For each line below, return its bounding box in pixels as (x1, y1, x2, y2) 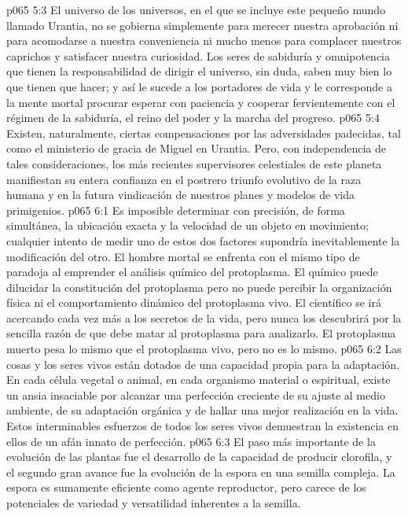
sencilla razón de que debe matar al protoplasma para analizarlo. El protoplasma (6, 325, 396, 341)
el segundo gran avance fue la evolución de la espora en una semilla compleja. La (6, 463, 395, 480)
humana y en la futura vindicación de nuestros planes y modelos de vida (6, 186, 355, 203)
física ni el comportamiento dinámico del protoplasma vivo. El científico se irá (6, 294, 381, 311)
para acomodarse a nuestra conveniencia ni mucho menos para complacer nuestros (6, 32, 402, 49)
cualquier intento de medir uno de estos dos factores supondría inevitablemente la (6, 232, 400, 249)
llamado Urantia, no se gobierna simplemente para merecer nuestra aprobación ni (6, 17, 399, 33)
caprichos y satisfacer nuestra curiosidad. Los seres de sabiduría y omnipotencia (6, 47, 390, 64)
